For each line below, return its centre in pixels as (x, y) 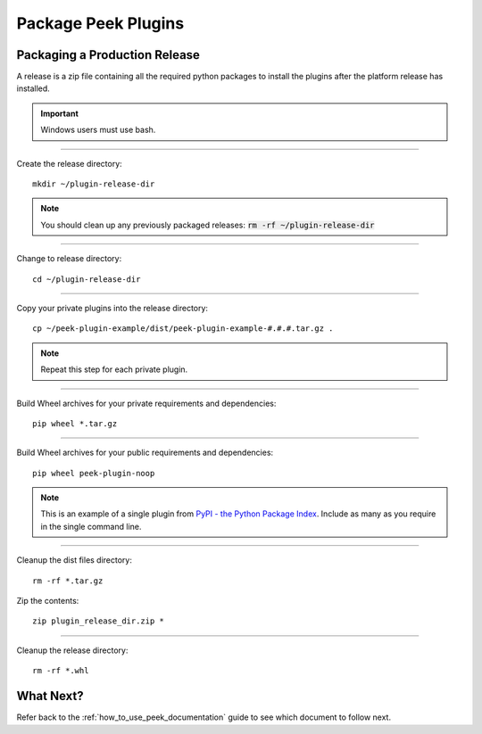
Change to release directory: (69, 259)
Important (60, 113)
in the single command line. (91, 526)
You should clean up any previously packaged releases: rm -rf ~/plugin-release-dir (208, 225)
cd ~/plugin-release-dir (87, 279)
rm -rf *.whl (61, 671)
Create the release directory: (69, 163)
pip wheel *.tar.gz (75, 423)
